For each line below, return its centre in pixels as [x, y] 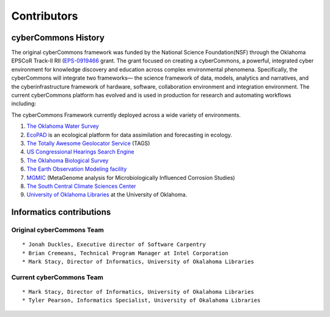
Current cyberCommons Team [57, 277]
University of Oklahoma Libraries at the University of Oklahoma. [107, 195]
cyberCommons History [58, 38]
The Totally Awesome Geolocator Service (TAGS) [88, 143]
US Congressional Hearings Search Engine [80, 152]
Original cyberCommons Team [57, 230]
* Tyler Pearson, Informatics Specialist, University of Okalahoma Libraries [141, 300]
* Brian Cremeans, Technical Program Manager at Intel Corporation [125, 253]
